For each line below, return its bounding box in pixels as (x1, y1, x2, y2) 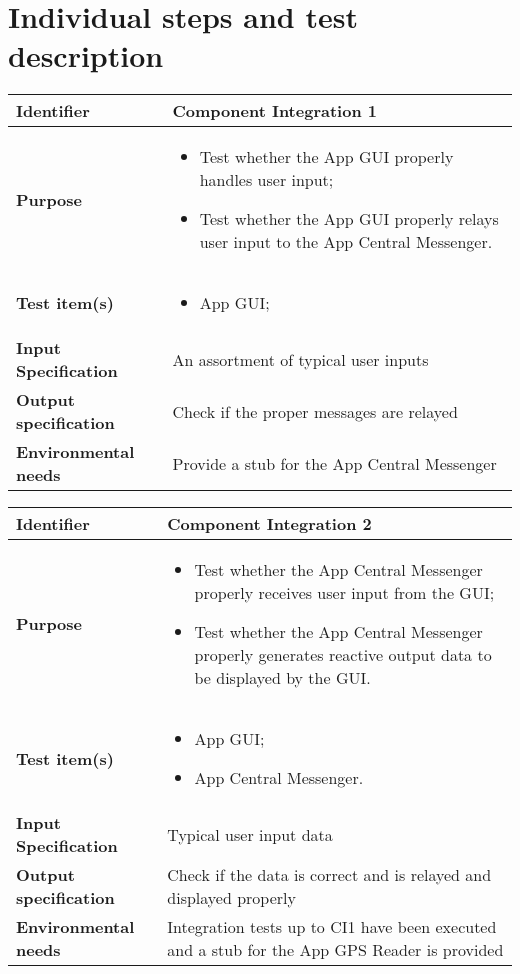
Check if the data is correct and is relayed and (167, 863, 492, 887)
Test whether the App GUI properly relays (199, 207, 499, 231)
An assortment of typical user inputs (172, 347, 429, 371)
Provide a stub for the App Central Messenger (172, 451, 497, 475)
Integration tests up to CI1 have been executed (167, 915, 497, 939)
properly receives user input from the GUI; (194, 581, 495, 605)
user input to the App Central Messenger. (199, 230, 493, 254)
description (8, 35, 164, 76)
